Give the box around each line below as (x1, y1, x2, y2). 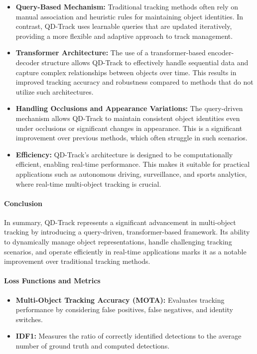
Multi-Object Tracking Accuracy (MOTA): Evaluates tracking (15, 294, 225, 305)
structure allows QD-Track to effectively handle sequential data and (41, 57, 249, 67)
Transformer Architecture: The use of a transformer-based (15, 47, 206, 58)
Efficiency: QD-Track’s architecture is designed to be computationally (15, 149, 233, 159)
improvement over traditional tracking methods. (4, 256, 150, 266)
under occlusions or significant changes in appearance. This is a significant (15, 122, 243, 133)
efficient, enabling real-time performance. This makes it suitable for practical (15, 159, 250, 169)
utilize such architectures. (15, 86, 94, 97)
